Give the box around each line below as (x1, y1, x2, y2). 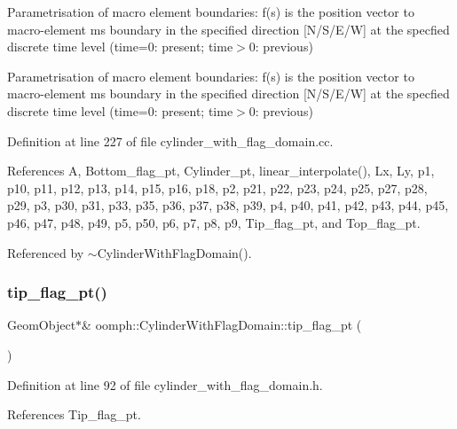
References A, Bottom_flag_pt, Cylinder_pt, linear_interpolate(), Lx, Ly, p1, (7, 161, 435, 180)
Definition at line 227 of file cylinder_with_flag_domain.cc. (7, 131, 334, 150)
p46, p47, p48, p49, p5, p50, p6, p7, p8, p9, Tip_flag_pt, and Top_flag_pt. (7, 213, 421, 231)
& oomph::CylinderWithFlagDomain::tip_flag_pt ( (82, 316, 362, 334)
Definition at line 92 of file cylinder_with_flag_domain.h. (7, 375, 323, 394)
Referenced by (7, 243, 84, 261)
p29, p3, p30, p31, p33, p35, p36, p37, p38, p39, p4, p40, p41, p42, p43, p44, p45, (7, 196, 449, 214)
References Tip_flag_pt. (7, 405, 141, 424)
